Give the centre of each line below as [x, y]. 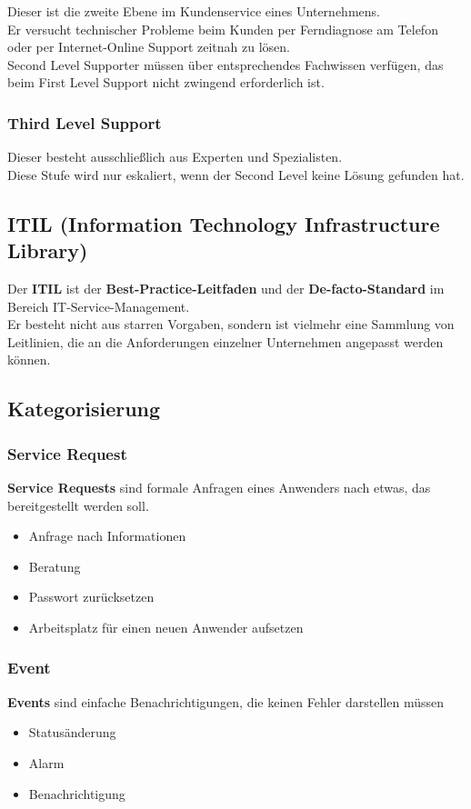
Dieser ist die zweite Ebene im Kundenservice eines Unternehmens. [194, 11]
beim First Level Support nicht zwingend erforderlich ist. [166, 82]
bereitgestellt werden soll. [78, 505]
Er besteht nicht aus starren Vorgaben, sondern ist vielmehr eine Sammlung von [231, 324]
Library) [48, 250]
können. [29, 360]
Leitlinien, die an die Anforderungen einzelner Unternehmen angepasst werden [225, 341]
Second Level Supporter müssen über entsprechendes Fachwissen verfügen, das [225, 64]
